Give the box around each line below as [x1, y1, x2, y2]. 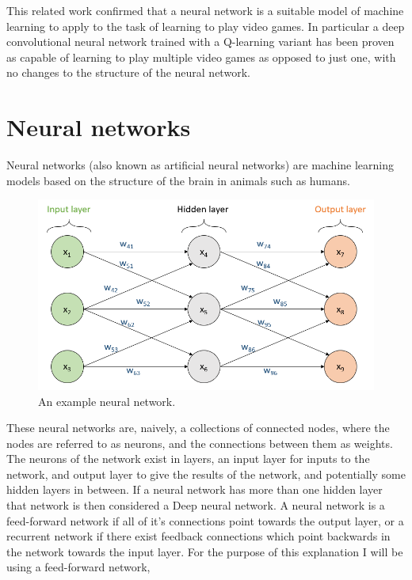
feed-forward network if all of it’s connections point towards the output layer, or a [6, 512, 404, 529]
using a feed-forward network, [6, 559, 151, 575]
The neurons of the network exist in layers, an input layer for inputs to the [6, 450, 370, 467]
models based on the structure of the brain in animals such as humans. [6, 172, 350, 188]
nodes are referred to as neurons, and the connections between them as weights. [6, 434, 393, 451]
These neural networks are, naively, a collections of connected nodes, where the [6, 419, 390, 436]
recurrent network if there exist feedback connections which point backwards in [6, 528, 391, 544]
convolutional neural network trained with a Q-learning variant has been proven [6, 33, 395, 50]
